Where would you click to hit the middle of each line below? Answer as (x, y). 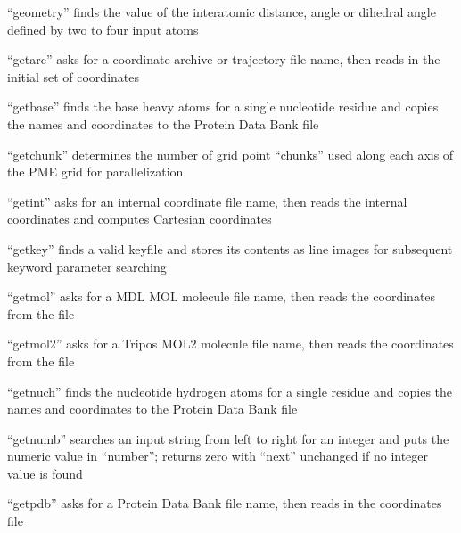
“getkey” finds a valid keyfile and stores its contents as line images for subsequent (230, 248)
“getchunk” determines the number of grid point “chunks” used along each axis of (230, 154)
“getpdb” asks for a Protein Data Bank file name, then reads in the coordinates (225, 503)
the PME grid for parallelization (95, 172)
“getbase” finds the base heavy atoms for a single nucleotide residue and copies (223, 107)
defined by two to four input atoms (103, 29)
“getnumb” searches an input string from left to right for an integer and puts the (228, 438)
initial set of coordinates (73, 76)
